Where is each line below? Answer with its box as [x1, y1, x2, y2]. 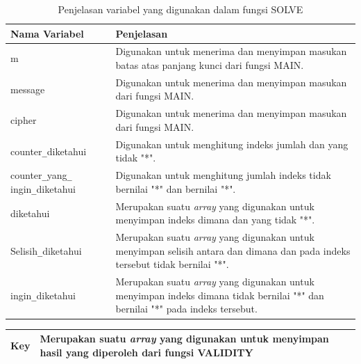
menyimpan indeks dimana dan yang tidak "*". [115, 212, 315, 227]
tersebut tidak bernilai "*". [115, 257, 229, 271]
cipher [10, 113, 37, 127]
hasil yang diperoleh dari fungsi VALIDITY [40, 345, 253, 359]
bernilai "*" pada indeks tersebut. [115, 301, 258, 316]
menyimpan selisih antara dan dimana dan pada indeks [115, 243, 351, 258]
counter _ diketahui [10, 143, 87, 158]
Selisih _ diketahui [10, 243, 82, 258]
